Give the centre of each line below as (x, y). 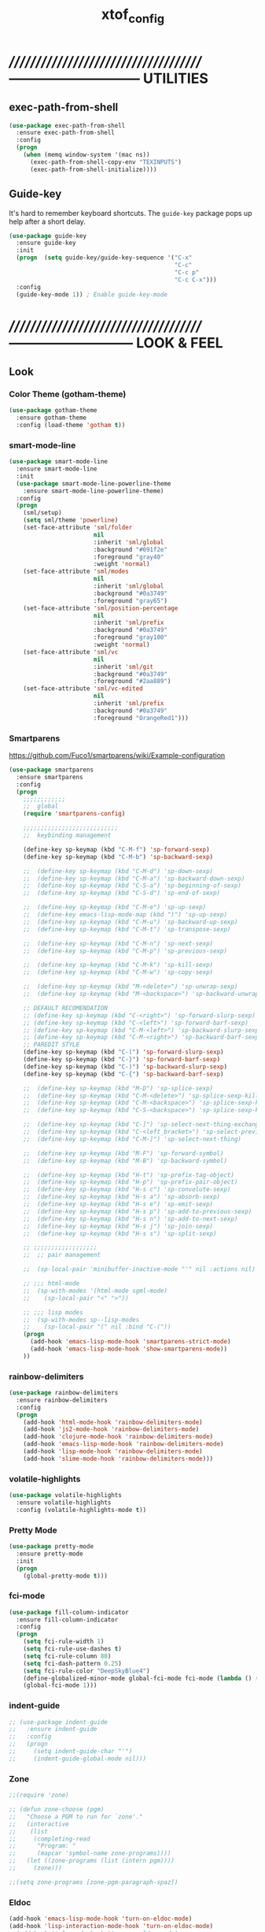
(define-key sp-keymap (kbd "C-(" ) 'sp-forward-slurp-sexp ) (123, 1052)
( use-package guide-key (48, 236)
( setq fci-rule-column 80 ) (67, 1656)
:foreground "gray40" (129, 557)
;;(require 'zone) (39, 1795)
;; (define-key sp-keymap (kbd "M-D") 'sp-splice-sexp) (118, 1088)
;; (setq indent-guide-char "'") (71, 1752)
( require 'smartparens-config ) (74, 814)
